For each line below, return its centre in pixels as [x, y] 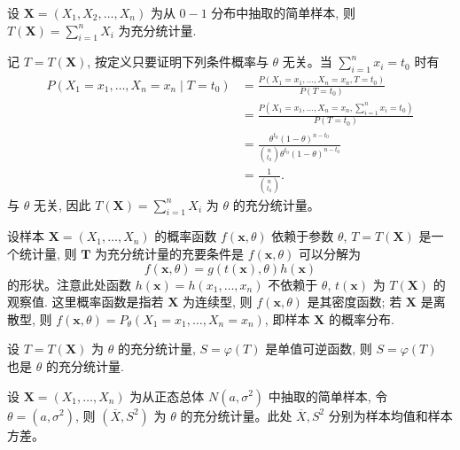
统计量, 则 [48, 253]
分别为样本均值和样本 [390, 415]
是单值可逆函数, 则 [319, 349]
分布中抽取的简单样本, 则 [283, 12]
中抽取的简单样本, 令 [328, 396]
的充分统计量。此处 [236, 415]
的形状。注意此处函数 [69, 284]
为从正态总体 [167, 396]
